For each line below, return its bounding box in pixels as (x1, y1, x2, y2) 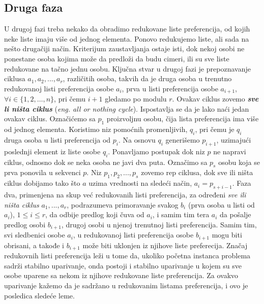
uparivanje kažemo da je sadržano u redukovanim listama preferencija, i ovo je (4, 280, 248, 290)
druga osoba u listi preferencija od (4, 134, 111, 145)
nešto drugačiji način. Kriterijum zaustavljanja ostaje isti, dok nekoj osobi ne (4, 43, 245, 54)
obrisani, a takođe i (4, 240, 64, 250)
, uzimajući (216, 134, 251, 145)
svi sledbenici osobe (4, 229, 65, 240)
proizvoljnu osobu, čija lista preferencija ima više (106, 113, 259, 124)
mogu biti (212, 229, 242, 240)
